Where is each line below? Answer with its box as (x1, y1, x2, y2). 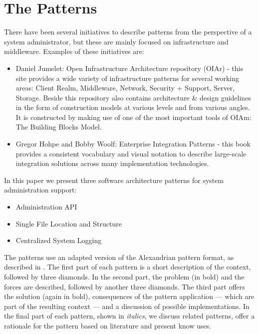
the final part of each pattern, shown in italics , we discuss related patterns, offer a (4, 310, 255, 321)
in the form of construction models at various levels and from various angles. (15, 102, 250, 112)
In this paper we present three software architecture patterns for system (4, 174, 224, 185)
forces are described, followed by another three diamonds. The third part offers (4, 281, 245, 291)
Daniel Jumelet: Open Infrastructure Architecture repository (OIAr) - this (15, 62, 243, 73)
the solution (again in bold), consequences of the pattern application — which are (4, 291, 255, 301)
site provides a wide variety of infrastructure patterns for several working (15, 72, 239, 83)
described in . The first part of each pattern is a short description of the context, (4, 261, 251, 272)
